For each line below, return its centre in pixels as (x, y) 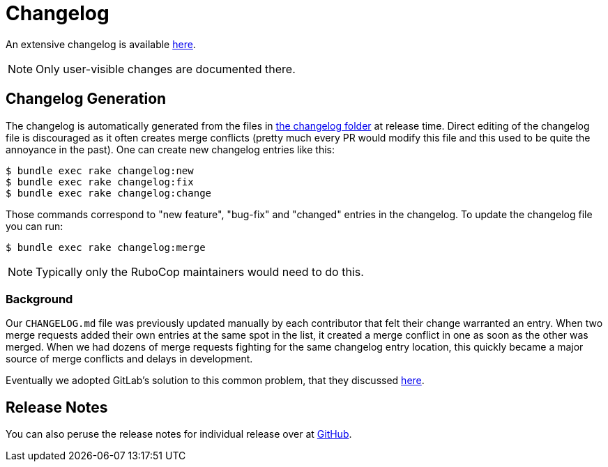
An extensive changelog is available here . (101, 44)
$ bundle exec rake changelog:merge (106, 247)
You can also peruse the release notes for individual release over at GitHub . (179, 434)
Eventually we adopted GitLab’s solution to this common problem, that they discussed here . (215, 381)
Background (39, 299)
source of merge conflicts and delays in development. (129, 359)
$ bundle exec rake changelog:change (109, 193)
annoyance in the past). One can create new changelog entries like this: (170, 149)
